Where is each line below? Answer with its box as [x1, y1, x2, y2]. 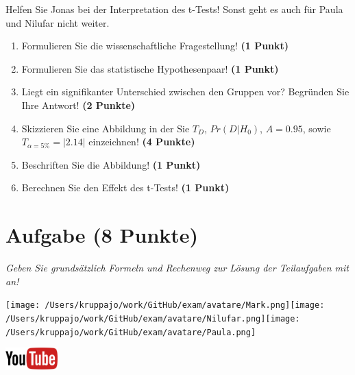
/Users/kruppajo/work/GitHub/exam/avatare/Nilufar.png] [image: [5, 313, 300, 324]
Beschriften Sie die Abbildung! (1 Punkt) [21, 157, 201, 171]
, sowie [302, 121, 331, 135]
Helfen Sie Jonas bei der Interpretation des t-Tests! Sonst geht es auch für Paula [5, 2, 343, 16]
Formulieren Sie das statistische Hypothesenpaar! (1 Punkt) [21, 61, 279, 75]
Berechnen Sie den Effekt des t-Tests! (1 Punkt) [21, 180, 230, 195]
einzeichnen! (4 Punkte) [88, 134, 195, 149]
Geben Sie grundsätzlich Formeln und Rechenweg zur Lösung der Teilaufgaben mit [5, 261, 349, 275]
